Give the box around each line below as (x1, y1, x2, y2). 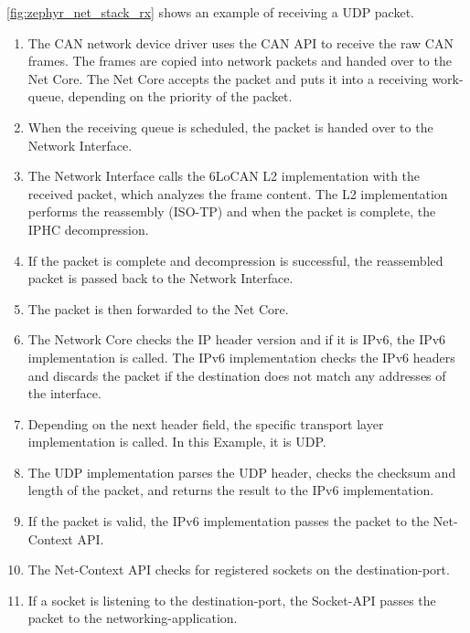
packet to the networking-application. (27, 608, 238, 628)
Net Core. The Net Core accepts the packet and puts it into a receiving (27, 69, 428, 88)
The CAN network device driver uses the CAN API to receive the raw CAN (27, 33, 454, 52)
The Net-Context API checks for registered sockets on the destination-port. (27, 560, 450, 579)
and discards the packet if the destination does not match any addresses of (27, 365, 446, 385)
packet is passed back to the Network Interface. (27, 269, 294, 288)
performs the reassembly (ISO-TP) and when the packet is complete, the (27, 202, 436, 221)
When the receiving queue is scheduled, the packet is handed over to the (27, 117, 433, 136)
